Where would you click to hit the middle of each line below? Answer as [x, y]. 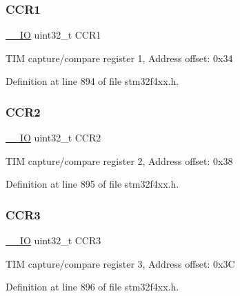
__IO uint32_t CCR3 [53, 240]
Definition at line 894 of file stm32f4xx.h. [92, 81]
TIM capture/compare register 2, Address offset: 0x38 [119, 160]
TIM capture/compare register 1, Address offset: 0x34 [119, 58]
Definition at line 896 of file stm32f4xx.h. [92, 287]
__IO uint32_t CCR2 [53, 138]
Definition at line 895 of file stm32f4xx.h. [92, 184]
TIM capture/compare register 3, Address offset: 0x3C [120, 263]
